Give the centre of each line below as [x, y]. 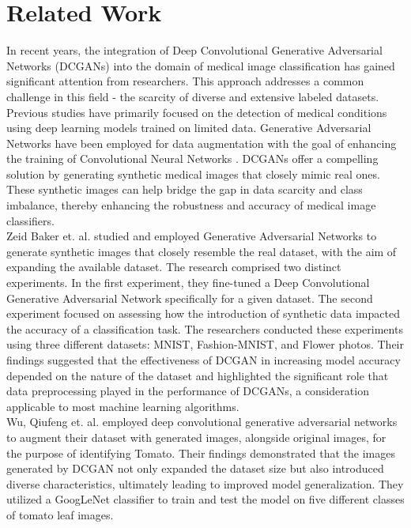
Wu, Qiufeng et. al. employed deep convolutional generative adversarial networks [202, 422]
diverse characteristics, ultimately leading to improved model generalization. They [205, 483]
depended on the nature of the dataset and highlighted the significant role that [198, 375]
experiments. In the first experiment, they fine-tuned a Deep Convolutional [188, 283]
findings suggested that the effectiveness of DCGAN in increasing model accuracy [204, 360]
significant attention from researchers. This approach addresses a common [185, 81]
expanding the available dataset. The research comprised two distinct [174, 267]
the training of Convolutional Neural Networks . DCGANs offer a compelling [192, 158]
